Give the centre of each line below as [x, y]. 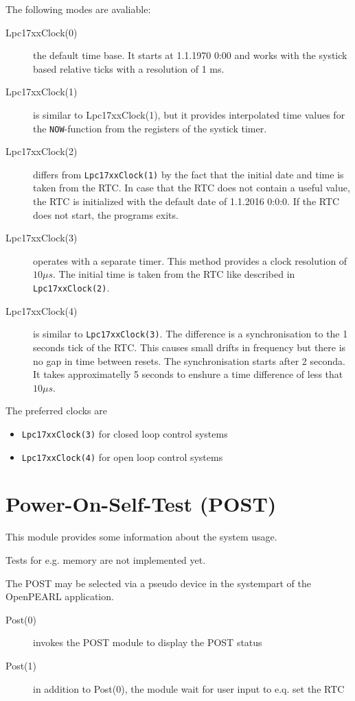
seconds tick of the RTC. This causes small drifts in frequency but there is [190, 347]
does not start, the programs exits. [106, 214]
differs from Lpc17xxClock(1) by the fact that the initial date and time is [188, 174]
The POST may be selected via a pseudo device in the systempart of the [158, 583]
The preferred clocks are [56, 411]
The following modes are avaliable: [78, 9]
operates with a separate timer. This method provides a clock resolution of [190, 260]
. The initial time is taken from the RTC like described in [174, 274]
